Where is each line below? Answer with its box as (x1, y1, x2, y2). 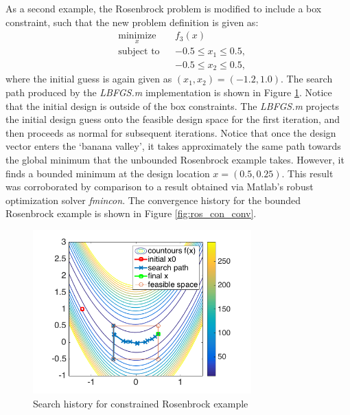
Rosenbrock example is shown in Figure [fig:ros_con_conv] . (5, 206, 257, 221)
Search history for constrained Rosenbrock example (33, 396, 248, 411)
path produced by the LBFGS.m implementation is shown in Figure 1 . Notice (5, 85, 332, 99)
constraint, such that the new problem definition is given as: (5, 14, 259, 29)
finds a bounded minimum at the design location (5, 166, 210, 180)
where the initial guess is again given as (5, 71, 172, 86)
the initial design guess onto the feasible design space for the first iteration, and (5, 112, 340, 126)
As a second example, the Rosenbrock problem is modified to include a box (5, 1, 322, 15)
